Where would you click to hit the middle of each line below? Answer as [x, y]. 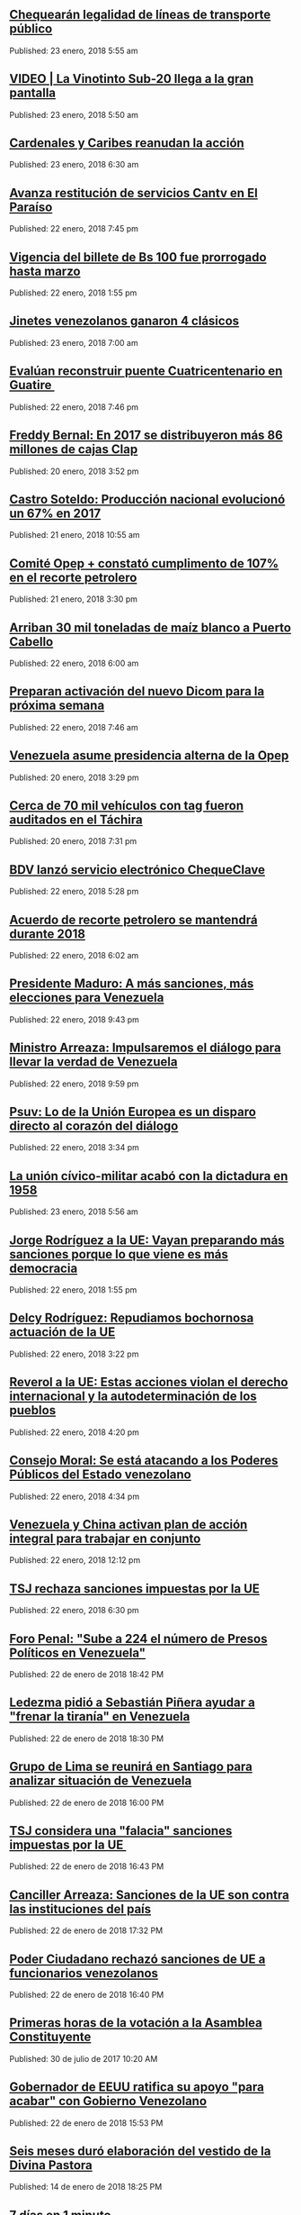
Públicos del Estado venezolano [100, 1475]
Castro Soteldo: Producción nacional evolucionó [147, 499]
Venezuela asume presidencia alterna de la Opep [149, 756]
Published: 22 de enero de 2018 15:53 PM [86, 2123]
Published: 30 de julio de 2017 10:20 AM [84, 2058]
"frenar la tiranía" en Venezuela [100, 1716]
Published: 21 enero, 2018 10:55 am [75, 535]
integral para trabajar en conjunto [105, 1538]
